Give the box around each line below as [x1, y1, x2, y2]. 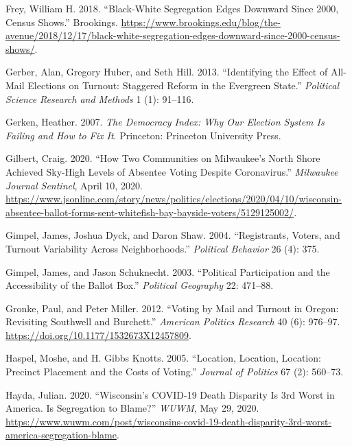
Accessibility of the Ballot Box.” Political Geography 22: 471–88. [5, 278, 274, 292]
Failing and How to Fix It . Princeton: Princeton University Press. [5, 128, 281, 142]
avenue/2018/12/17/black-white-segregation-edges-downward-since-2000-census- [5, 28, 340, 43]
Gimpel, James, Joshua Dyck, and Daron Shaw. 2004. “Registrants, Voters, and [5, 228, 340, 242]
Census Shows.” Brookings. [5, 14, 118, 29]
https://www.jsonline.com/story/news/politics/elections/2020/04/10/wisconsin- [5, 191, 342, 206]
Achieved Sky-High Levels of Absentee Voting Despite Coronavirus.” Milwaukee [5, 164, 338, 178]
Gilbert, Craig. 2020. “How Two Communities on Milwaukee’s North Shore [5, 151, 320, 165]
